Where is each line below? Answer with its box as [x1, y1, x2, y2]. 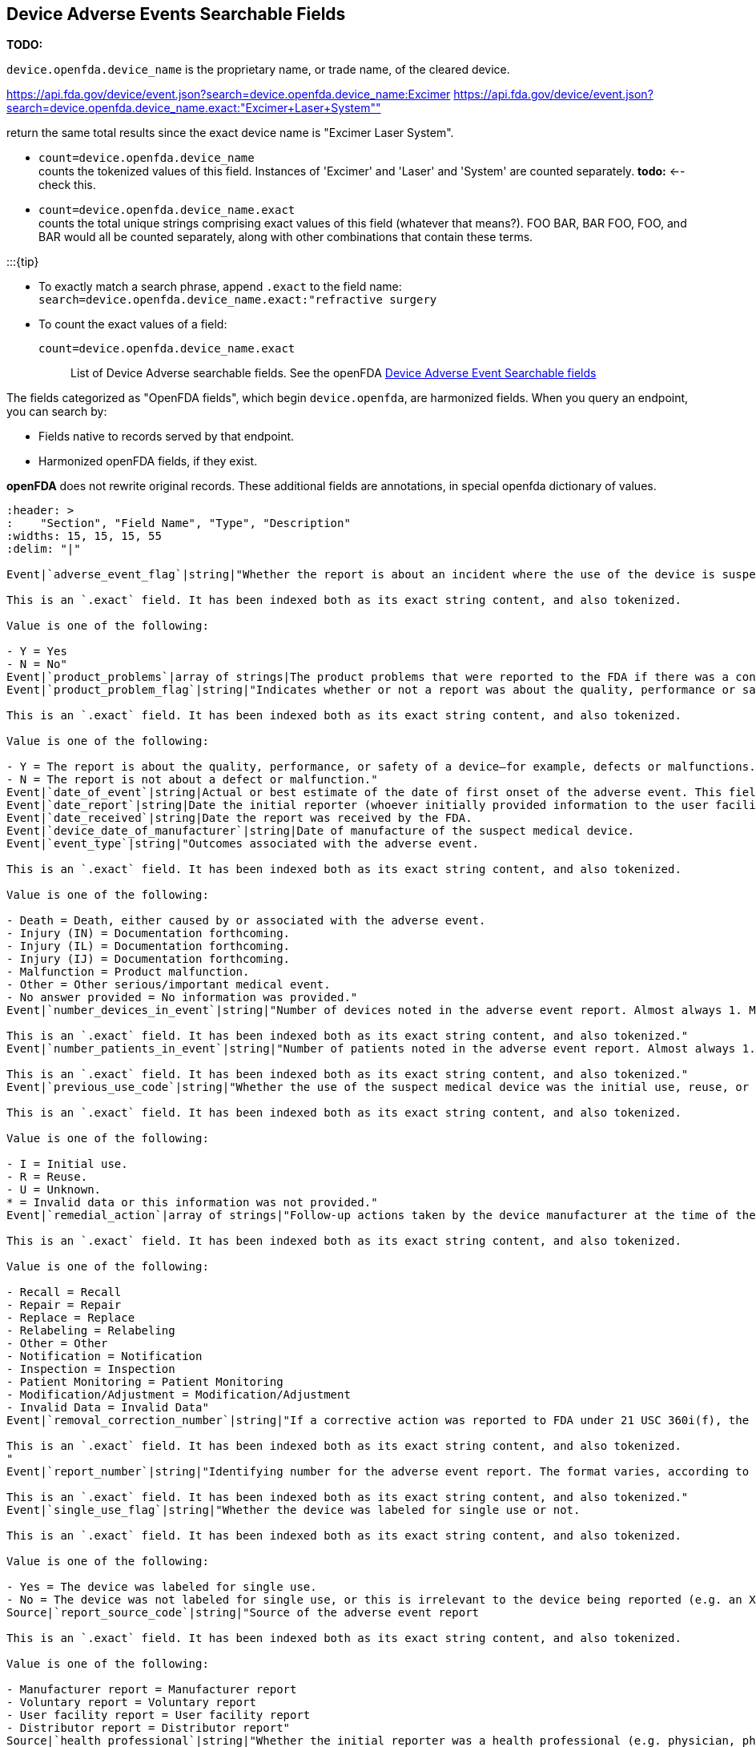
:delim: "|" [6, 542, 81, 556]
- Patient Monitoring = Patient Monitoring [6, 1375, 283, 1389]
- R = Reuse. [6, 1170, 88, 1184]
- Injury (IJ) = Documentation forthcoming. [6, 952, 291, 966]
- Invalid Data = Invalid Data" [6, 1401, 209, 1415]
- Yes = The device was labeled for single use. [6, 1580, 317, 1594]
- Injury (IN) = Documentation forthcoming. [6, 927, 291, 940]
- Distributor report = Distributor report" [6, 1721, 291, 1735]
